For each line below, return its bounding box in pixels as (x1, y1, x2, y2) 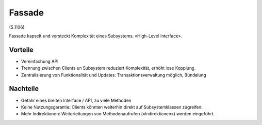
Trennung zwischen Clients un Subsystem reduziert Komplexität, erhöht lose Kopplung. (21, 65, 196, 71)
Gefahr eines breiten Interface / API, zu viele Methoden (21, 97, 131, 103)
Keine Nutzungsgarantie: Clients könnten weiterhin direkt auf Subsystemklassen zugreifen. (21, 104, 203, 110)
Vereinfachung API (21, 58, 59, 64)
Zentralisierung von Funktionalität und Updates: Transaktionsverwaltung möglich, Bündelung (21, 72, 206, 78)
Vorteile (9, 46, 34, 54)
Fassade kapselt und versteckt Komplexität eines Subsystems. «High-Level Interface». (9, 33, 182, 39)
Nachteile (9, 85, 39, 93)
